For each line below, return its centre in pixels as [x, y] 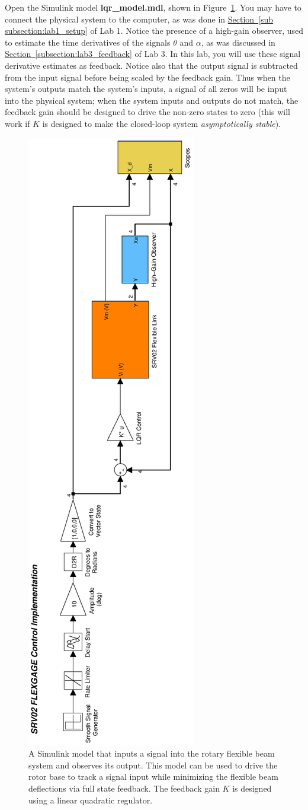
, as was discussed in [238, 42]
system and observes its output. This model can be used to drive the [153, 765]
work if [17, 123]
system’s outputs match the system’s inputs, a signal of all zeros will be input [146, 89]
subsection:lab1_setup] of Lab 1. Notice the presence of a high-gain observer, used [154, 31]
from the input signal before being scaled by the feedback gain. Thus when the [147, 77]
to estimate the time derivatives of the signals [88, 42]
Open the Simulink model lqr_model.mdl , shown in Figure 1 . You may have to [153, 7]
